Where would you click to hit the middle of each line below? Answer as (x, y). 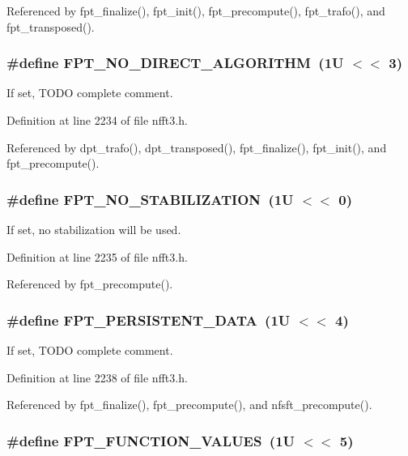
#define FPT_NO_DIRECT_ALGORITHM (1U (175, 63)
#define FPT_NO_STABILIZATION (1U (150, 199)
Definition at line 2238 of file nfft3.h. (97, 377)
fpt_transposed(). (51, 26)
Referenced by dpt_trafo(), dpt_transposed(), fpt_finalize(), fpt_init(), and (197, 147)
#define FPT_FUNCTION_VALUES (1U (151, 440)
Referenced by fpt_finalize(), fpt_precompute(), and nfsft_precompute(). (189, 405)
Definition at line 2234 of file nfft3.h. (97, 120)
